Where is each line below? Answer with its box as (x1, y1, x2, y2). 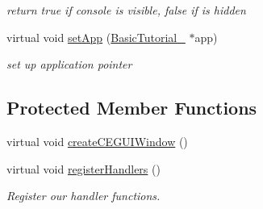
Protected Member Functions (6, 95, 257, 120)
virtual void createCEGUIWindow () (6, 132, 188, 149)
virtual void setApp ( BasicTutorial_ (6, 28, 186, 45)
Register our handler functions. (6, 187, 161, 204)
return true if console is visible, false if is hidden (6, 2, 246, 18)
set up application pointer (6, 56, 132, 73)
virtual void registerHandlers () (6, 160, 161, 177)
